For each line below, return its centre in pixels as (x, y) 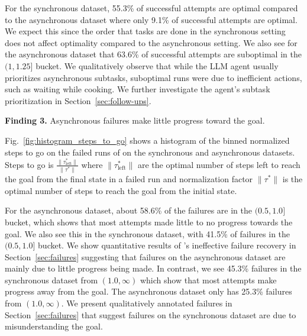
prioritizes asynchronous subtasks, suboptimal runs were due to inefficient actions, (153, 77)
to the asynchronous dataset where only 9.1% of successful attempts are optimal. (151, 19)
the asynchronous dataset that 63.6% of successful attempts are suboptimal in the (153, 54)
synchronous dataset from (51, 280)
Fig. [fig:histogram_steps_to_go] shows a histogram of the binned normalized (147, 140)
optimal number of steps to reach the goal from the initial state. (121, 190)
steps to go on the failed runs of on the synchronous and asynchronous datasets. (150, 152)
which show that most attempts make (208, 280)
